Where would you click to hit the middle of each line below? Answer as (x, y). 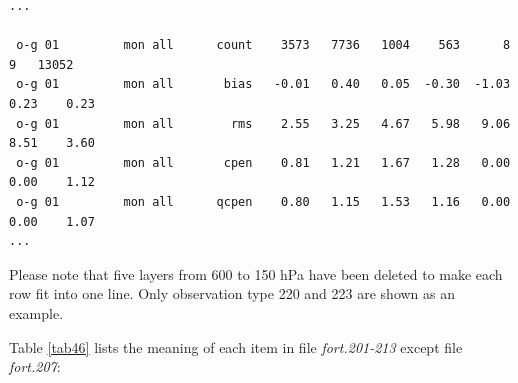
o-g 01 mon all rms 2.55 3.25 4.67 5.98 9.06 (263, 123)
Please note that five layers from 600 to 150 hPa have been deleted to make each (256, 273)
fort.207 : (35, 366)
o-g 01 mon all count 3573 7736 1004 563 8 (263, 45)
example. (36, 312)
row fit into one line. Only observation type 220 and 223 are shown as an (232, 293)
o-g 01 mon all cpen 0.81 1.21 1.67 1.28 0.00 (263, 162)
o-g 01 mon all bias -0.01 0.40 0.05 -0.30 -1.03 (263, 84)
